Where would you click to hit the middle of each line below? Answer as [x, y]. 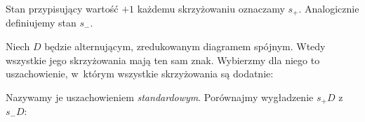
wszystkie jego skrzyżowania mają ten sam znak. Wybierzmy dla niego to [163, 60]
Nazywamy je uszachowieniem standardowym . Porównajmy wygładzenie [160, 97]
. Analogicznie [329, 8]
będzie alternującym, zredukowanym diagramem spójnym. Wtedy [185, 46]
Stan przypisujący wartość [62, 8]
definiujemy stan [41, 23]
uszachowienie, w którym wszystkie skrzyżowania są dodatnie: [140, 74]
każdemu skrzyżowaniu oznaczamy [211, 8]
